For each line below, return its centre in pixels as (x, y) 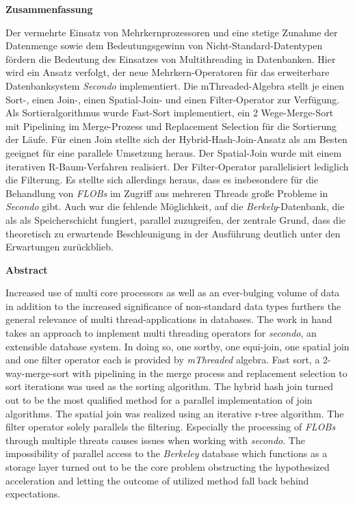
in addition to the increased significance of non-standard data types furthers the (173, 306)
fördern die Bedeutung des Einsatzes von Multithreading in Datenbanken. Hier (171, 59)
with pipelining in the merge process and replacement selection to (210, 373)
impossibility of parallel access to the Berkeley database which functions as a (167, 453)
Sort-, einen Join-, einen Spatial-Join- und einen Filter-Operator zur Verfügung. (173, 99)
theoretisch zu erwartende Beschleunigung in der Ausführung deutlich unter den (173, 233)
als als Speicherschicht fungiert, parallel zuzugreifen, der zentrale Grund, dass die (175, 219)
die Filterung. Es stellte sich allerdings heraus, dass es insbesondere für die (162, 180)
